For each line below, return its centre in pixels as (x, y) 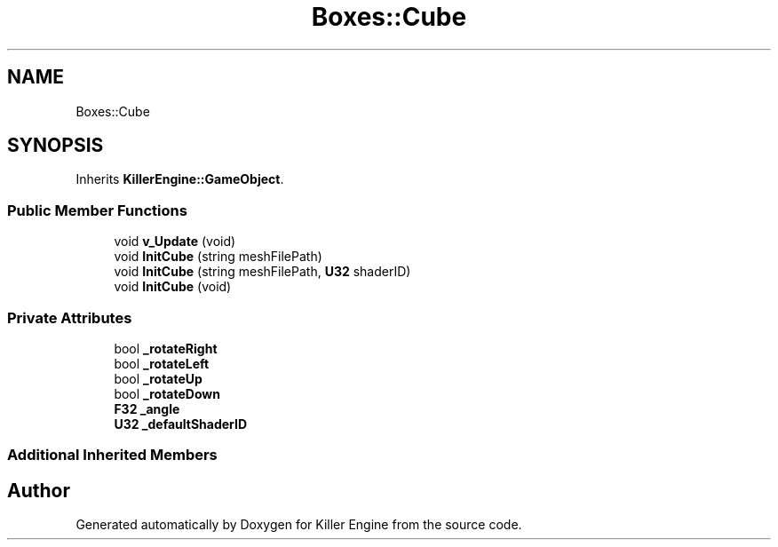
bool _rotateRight (166, 348)
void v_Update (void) (175, 242)
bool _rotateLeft (162, 363)
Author (39, 490)
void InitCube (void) (173, 287)
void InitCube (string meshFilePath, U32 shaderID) (262, 272)
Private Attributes (70, 317)
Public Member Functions (97, 210)
